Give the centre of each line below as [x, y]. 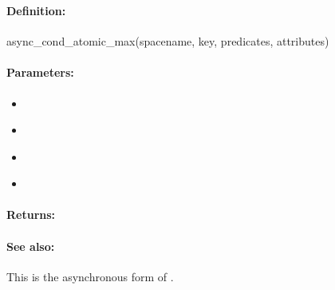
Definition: [36, 10]
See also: [31, 246]
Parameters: [40, 72]
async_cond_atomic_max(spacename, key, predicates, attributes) [168, 41]
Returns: [31, 215]
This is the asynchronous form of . [90, 276]
